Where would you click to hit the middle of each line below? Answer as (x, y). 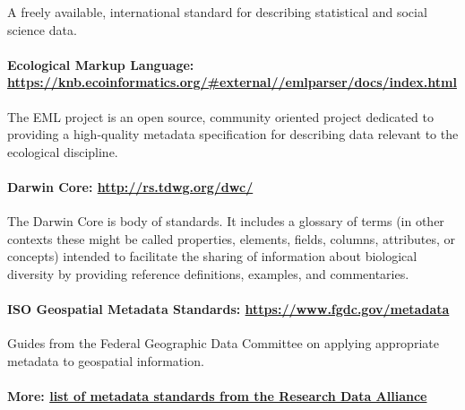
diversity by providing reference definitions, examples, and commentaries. (208, 273)
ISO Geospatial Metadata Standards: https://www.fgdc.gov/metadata (228, 309)
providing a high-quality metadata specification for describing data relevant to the (233, 134)
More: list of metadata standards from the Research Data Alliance (217, 396)
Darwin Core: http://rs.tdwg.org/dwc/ (130, 186)
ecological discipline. (63, 151)
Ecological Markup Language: (101, 64)
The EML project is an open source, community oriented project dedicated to (220, 116)
